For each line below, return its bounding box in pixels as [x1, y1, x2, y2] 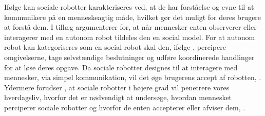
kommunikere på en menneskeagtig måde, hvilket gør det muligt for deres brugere [4, 11, 261, 22]
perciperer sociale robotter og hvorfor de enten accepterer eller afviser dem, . [4, 102, 245, 112]
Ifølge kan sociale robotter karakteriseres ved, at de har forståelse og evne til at [4, 2, 254, 12]
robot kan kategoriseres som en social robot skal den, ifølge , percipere [4, 42, 226, 52]
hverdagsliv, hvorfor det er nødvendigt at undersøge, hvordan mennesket [4, 92, 232, 103]
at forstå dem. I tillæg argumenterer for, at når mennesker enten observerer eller [4, 22, 257, 32]
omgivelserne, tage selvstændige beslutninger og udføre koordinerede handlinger [4, 51, 255, 62]
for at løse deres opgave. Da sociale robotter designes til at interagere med [4, 62, 238, 72]
